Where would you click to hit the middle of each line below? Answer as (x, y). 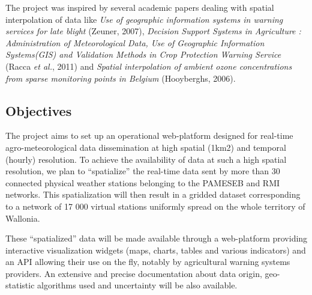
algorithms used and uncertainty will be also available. (137, 285)
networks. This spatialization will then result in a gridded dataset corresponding (153, 194)
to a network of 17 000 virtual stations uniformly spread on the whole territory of (155, 206)
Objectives (39, 110)
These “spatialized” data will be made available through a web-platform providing (157, 238)
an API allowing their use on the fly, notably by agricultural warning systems (148, 262)
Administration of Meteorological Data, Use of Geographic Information (135, 42)
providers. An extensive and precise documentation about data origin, (134, 273)
